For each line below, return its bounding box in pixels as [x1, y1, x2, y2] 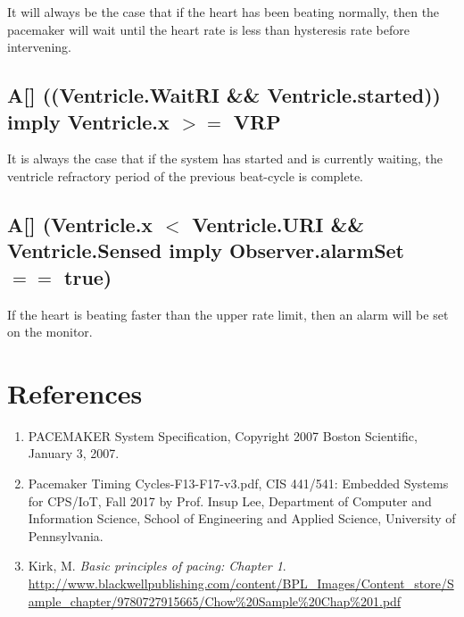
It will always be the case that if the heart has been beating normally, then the [7, 3, 440, 21]
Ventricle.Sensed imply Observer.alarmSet [7, 237, 405, 264]
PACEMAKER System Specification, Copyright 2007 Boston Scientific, [28, 426, 418, 445]
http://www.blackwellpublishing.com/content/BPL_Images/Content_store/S [28, 574, 454, 593]
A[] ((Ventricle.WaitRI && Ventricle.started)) [7, 81, 441, 109]
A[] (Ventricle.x [7, 210, 153, 238]
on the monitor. [7, 322, 93, 341]
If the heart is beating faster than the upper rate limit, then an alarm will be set [7, 304, 449, 323]
